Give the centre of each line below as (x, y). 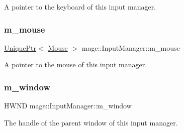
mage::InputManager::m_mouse (131, 47)
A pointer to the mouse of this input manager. (76, 64)
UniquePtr (20, 47)
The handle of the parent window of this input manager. (91, 122)
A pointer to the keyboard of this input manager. (80, 7)
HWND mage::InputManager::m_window (68, 106)
